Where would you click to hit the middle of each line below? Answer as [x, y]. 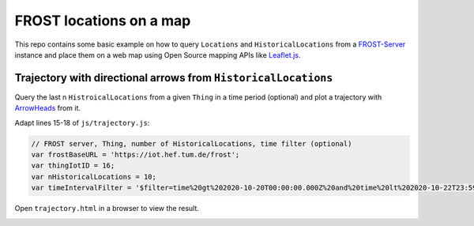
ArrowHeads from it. [48, 108]
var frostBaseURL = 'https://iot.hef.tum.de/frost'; [135, 154]
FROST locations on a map [103, 21]
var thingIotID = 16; [73, 166]
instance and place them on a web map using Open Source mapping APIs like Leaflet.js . [158, 55]
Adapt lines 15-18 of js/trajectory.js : [82, 122]
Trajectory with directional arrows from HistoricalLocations [174, 78]
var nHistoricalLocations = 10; [94, 177]
